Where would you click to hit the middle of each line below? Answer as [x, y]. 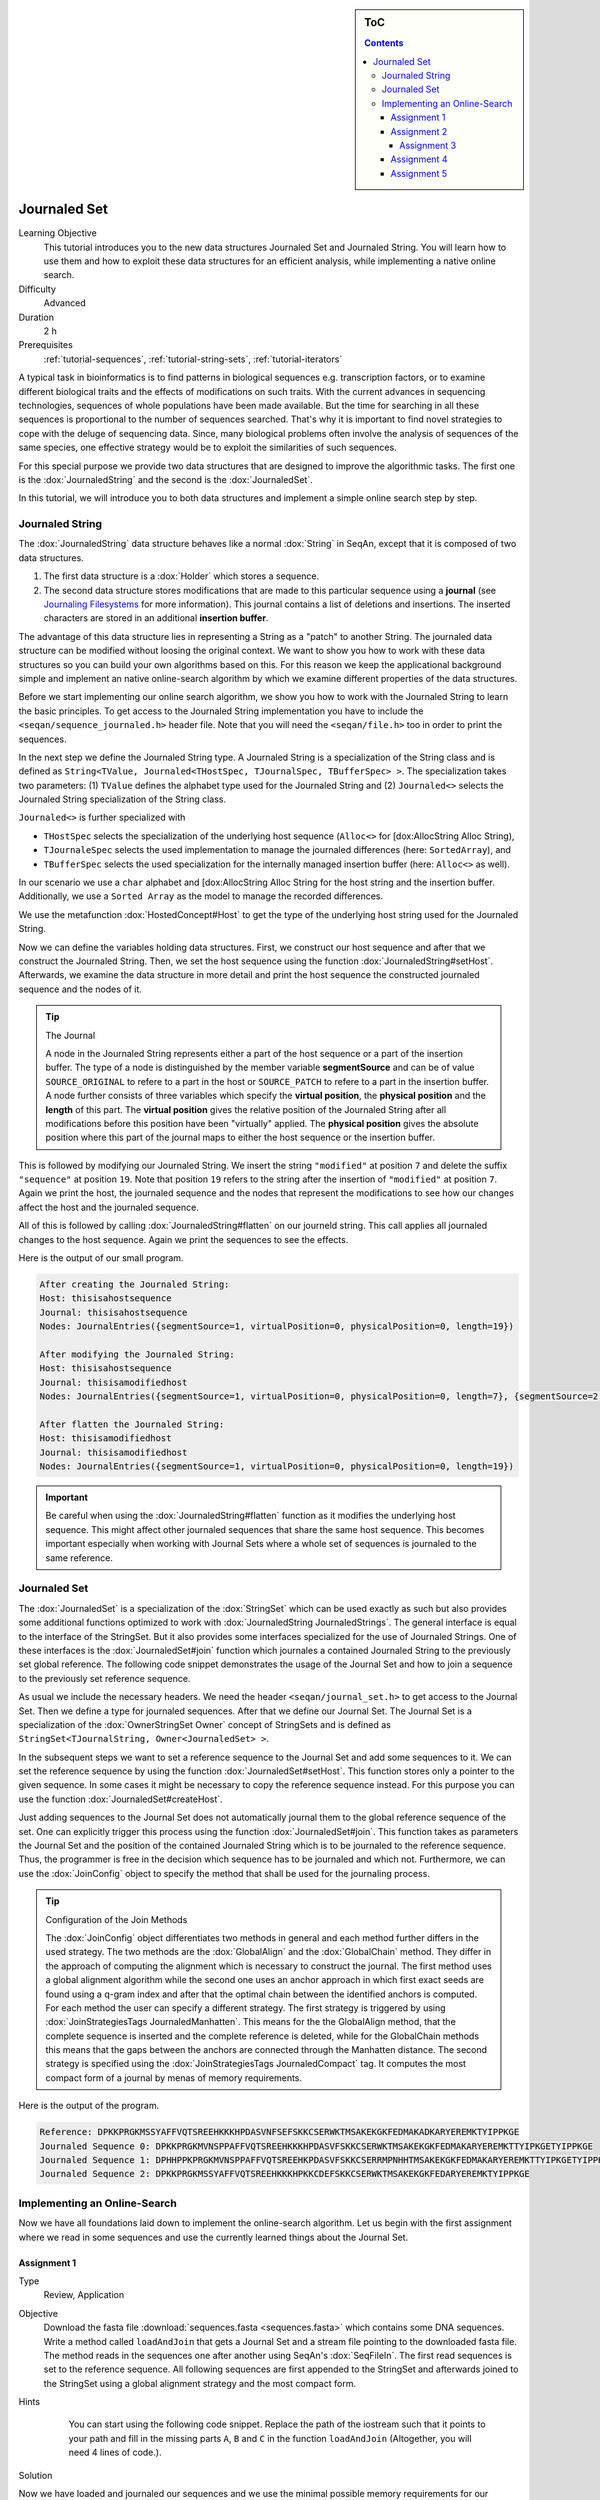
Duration [36, 317]
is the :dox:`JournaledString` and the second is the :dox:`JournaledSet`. [166, 479]
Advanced [64, 303]
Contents [384, 43]
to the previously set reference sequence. [104, 1678]
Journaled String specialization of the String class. [122, 799]
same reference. [79, 1557]
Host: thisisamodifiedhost [105, 1438]
